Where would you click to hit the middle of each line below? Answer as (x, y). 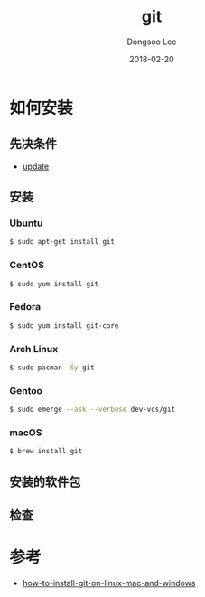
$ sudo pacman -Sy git (52, 368)
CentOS (27, 266)
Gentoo (26, 390)
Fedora (25, 307)
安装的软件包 (45, 482)
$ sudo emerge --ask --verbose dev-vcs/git (93, 410)
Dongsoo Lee (152, 42)
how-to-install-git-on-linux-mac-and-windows (109, 583)
